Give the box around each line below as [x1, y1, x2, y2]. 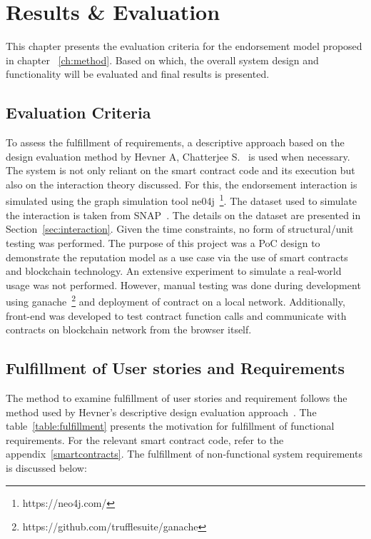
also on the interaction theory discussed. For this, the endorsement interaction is [6, 176, 357, 191]
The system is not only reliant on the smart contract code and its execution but [6, 163, 355, 178]
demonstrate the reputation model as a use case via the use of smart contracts [6, 249, 348, 264]
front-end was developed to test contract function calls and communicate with [6, 308, 347, 323]
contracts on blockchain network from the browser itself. [6, 322, 252, 337]
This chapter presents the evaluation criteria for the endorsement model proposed [6, 39, 362, 54]
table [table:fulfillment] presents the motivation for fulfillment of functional [6, 418, 335, 433]
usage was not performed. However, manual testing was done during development [6, 277, 361, 292]
